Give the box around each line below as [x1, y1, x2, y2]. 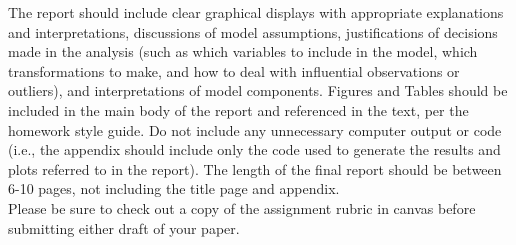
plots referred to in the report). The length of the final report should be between [8, 158, 502, 179]
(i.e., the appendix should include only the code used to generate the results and [8, 139, 501, 160]
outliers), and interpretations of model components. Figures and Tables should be [8, 80, 508, 101]
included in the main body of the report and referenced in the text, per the [8, 99, 469, 120]
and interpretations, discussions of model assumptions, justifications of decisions [8, 21, 498, 42]
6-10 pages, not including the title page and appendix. [8, 178, 340, 199]
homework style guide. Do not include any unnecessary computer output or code [8, 119, 502, 140]
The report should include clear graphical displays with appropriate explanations [8, 2, 504, 22]
